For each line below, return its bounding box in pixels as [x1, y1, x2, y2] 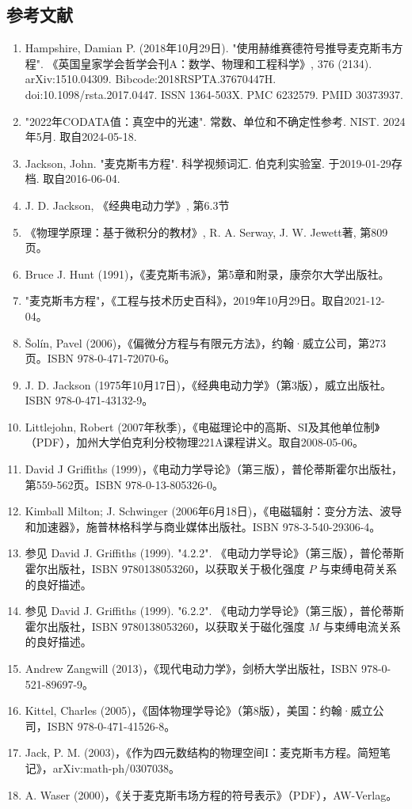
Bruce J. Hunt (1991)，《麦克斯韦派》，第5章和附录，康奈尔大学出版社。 [25, 265, 390, 282]
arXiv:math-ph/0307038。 [52, 759, 181, 776]
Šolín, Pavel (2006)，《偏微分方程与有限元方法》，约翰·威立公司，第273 [25, 334, 387, 351]
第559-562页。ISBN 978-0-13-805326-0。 [25, 476, 224, 492]
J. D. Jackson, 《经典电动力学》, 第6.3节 [25, 196, 230, 213]
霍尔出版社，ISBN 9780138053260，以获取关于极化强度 [25, 560, 305, 577]
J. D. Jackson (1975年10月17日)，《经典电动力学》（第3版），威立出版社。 [25, 376, 392, 393]
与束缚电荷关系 [319, 560, 398, 577]
